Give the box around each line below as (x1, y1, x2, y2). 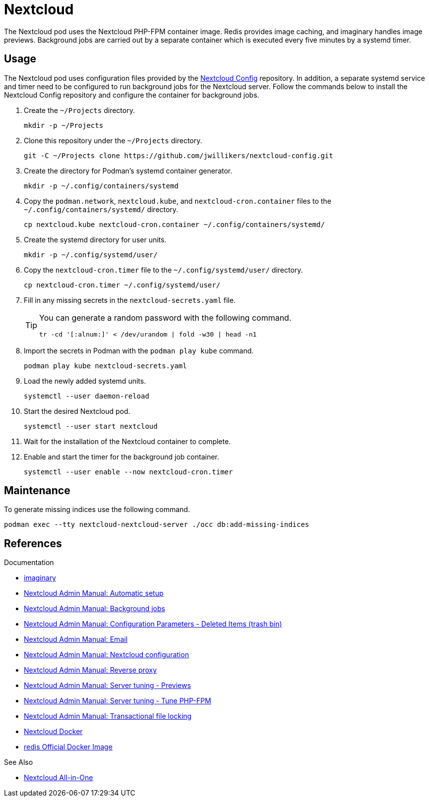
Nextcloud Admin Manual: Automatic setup (24, 589, 164, 598)
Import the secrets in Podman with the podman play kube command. (24, 346, 254, 355)
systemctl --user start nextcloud (24, 422, 158, 430)
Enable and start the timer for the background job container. (24, 452, 219, 461)
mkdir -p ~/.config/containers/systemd (24, 181, 179, 190)
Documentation (4, 558, 54, 567)
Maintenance (4, 484, 70, 497)
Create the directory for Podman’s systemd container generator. (24, 166, 233, 175)
